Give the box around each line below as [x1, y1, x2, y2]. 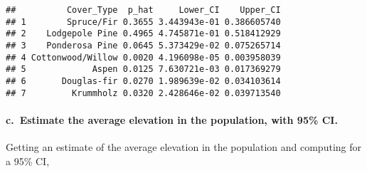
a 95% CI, [6, 153, 50, 168]
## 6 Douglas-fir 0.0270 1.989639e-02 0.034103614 [6, 75, 281, 86]
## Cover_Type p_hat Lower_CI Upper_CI [6, 5, 281, 15]
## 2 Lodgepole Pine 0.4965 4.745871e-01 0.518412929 [6, 28, 281, 39]
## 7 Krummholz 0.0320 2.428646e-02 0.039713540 [6, 88, 281, 98]
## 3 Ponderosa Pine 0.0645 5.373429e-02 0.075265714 [6, 40, 281, 51]
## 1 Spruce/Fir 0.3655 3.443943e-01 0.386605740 [6, 16, 281, 27]
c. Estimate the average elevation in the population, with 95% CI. [6, 112, 338, 127]
